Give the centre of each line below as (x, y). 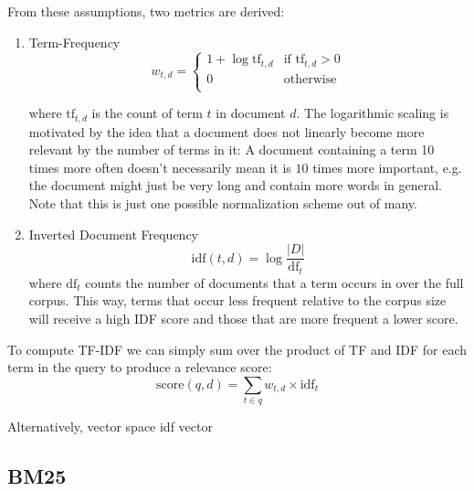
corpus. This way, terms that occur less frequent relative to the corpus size (237, 300)
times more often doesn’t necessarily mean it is (160, 167)
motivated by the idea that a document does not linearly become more (226, 131)
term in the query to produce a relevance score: (140, 367)
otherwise (310, 79)
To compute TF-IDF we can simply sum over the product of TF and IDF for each (237, 349)
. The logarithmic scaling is (373, 113)
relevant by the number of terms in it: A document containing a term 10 (232, 149)
